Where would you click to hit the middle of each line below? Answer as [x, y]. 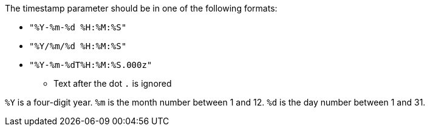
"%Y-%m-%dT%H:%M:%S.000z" [91, 65]
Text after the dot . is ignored [113, 83]
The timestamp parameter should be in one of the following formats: [141, 8]
